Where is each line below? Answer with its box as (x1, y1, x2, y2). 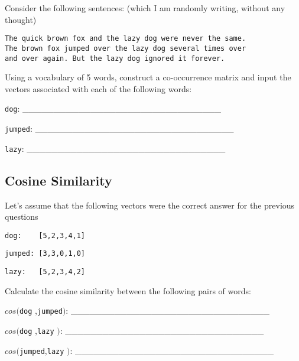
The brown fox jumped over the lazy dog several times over (5, 44, 246, 53)
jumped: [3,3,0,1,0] (5, 249, 86, 258)
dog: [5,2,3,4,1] (5, 231, 86, 240)
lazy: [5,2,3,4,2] (5, 268, 86, 277)
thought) (5, 13, 37, 25)
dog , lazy (19, 324, 54, 336)
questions (5, 210, 38, 223)
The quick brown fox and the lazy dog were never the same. (5, 34, 246, 43)
